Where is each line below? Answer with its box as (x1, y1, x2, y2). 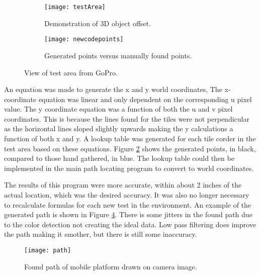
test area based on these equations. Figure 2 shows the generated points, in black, (4, 143, 256, 153)
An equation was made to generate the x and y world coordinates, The (4, 84, 222, 95)
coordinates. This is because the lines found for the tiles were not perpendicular (4, 113, 249, 124)
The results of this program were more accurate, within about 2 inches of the (4, 179, 242, 190)
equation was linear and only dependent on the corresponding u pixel (38, 94, 252, 104)
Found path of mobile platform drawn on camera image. (24, 261, 197, 271)
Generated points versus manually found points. (44, 50, 192, 60)
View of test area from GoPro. (24, 67, 118, 77)
